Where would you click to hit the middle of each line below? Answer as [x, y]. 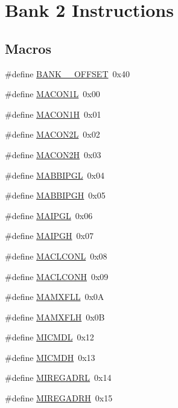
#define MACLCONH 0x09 [57, 276]
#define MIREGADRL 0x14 [58, 378]
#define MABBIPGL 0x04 [55, 175]
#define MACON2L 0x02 [52, 134]
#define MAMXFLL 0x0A [55, 297]
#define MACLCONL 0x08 [56, 256]
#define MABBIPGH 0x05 [55, 195]
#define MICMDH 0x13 [50, 357]
